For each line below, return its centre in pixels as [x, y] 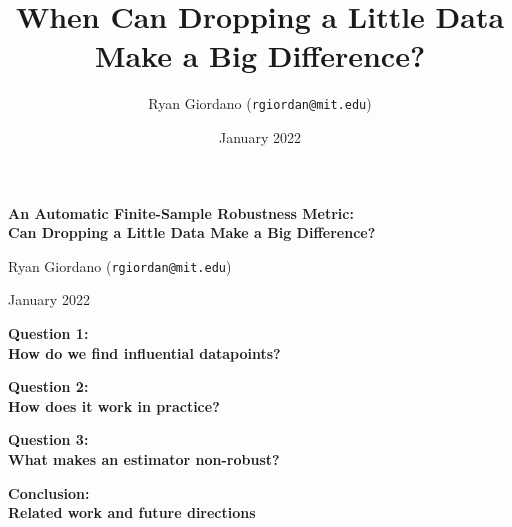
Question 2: [48, 386]
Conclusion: [49, 492]
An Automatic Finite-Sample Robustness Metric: [181, 212]
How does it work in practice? [114, 405]
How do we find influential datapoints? [144, 352]
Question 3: [48, 439]
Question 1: [48, 333]
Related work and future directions [132, 512]
